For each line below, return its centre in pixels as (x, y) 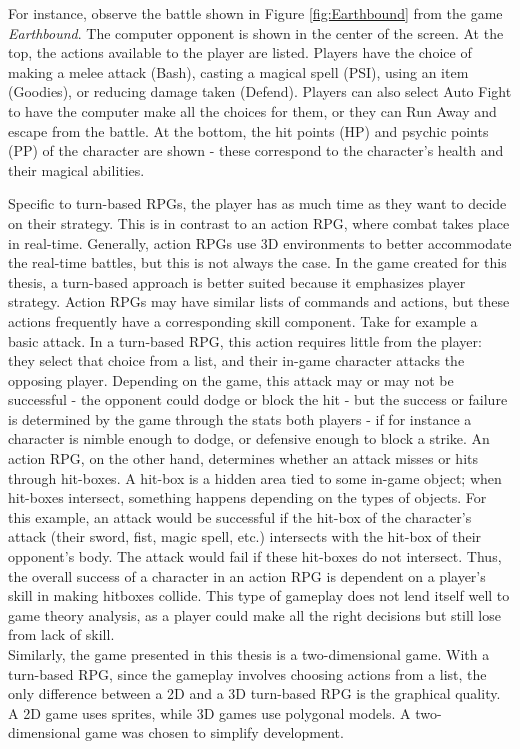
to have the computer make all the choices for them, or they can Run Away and (252, 110)
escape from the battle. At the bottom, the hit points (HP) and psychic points (248, 130)
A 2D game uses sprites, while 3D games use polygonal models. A (209, 712)
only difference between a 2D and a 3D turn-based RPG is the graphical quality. (254, 693)
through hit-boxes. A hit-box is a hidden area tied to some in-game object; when (255, 477)
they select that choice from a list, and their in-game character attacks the (236, 360)
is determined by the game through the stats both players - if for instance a (240, 418)
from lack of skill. (61, 634)
